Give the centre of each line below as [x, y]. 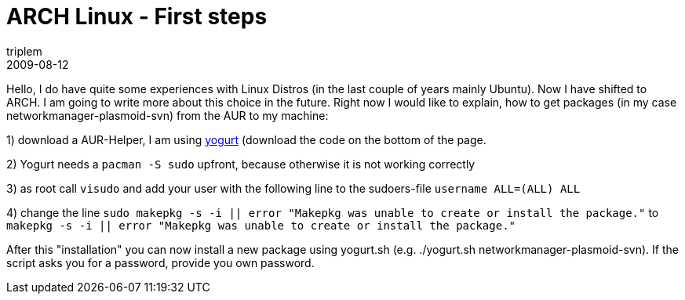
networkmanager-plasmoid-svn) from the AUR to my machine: [168, 115]
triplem [24, 51]
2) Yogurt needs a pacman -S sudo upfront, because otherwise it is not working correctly [241, 164]
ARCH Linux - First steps [137, 16]
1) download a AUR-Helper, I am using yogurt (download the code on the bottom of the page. [246, 139]
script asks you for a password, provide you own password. [160, 262]
